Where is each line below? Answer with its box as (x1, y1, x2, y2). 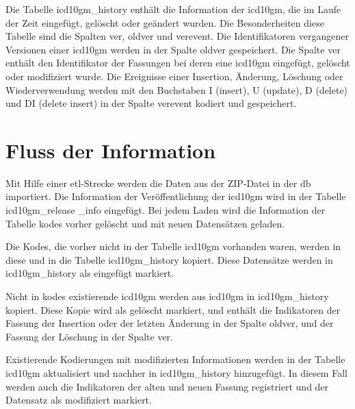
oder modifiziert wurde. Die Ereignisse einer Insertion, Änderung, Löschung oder (5, 69, 343, 83)
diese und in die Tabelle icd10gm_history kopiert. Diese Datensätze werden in (5, 252, 333, 267)
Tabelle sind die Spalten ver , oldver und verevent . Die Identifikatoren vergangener (5, 29, 349, 43)
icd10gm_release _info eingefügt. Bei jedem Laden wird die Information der (5, 203, 326, 217)
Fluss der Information (5, 136, 216, 164)
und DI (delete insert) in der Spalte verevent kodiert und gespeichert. (5, 96, 297, 110)
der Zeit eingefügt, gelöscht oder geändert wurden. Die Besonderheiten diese (5, 15, 324, 29)
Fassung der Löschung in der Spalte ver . (5, 329, 174, 343)
